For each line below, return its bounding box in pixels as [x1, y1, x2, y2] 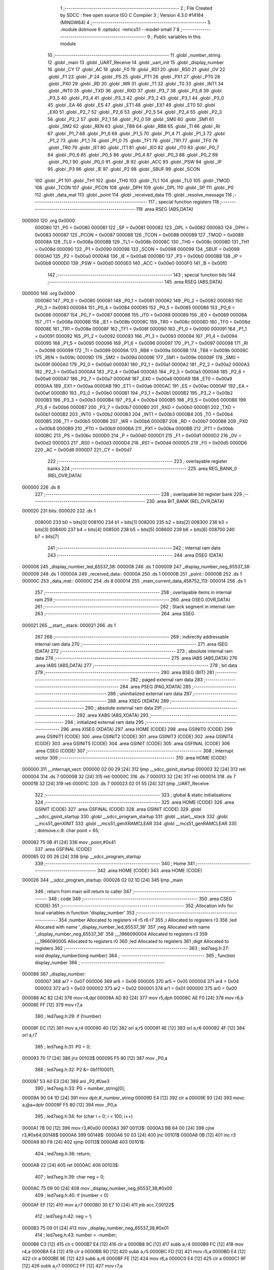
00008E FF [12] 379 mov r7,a [22, 1002, 83, 1008]
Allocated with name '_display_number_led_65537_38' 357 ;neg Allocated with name [35, 924, 210, 930]
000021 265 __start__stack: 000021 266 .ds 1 [22, 622, 116, 628]
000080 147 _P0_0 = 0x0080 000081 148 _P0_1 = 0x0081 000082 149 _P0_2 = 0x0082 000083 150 [35, 297, 243, 303]
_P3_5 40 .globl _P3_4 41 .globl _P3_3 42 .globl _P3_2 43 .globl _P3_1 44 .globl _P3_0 [47, 94, 224, 101]
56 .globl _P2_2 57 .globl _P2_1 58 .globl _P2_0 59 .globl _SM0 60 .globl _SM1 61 [47, 116, 214, 122]
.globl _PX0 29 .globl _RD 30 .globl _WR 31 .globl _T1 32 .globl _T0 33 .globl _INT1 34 [47, 80, 224, 86]
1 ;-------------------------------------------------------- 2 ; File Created [60, 5, 213, 11]
